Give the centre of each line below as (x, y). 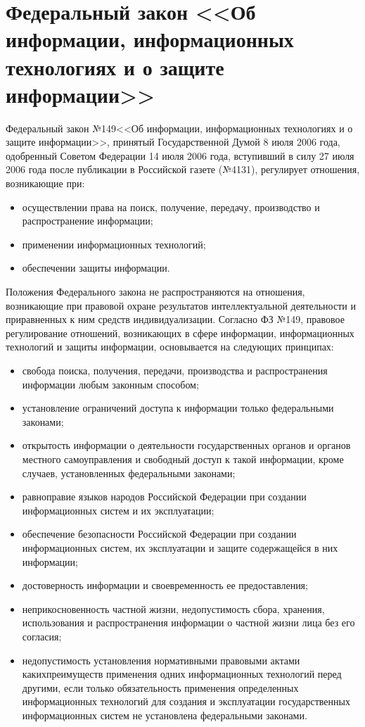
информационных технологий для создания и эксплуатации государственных (186, 701)
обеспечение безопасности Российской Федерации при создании (159, 534)
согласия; (42, 636)
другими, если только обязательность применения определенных (160, 687)
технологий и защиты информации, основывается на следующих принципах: (170, 347)
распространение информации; (88, 221)
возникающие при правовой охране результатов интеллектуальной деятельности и (181, 305)
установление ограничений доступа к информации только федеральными (178, 408)
